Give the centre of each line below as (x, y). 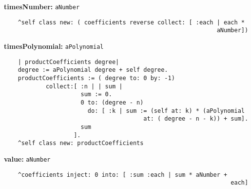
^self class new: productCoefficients (81, 143)
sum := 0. (96, 94)
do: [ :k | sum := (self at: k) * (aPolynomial (166, 111)
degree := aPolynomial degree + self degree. (93, 70)
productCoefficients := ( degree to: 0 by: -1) (96, 78)
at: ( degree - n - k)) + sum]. (196, 119)
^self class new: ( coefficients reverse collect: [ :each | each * (131, 22)
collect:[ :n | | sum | (84, 86)
